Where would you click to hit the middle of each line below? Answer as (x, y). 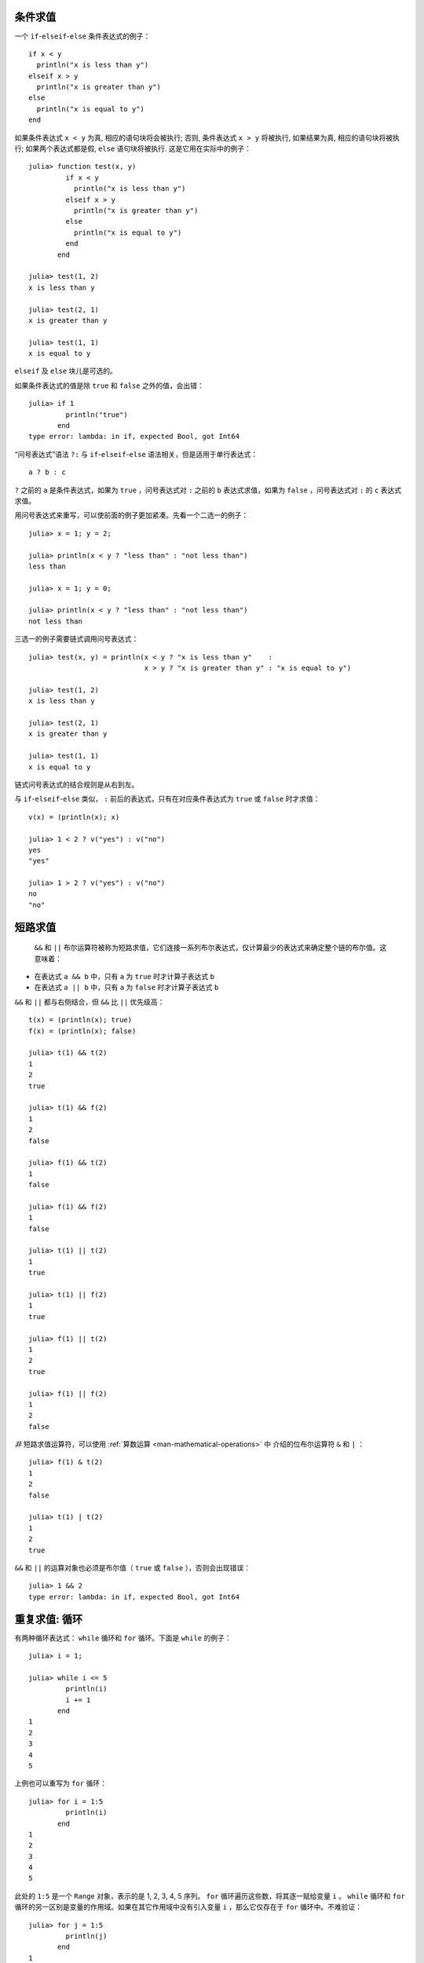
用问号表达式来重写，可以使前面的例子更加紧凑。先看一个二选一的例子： (132, 515)
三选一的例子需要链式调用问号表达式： (77, 639)
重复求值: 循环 (48, 1619)
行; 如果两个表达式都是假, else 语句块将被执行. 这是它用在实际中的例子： (133, 148)
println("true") (97, 415)
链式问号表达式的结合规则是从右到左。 (77, 784)
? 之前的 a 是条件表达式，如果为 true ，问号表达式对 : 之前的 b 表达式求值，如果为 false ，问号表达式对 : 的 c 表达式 (208, 490)
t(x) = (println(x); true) (80, 1020)
